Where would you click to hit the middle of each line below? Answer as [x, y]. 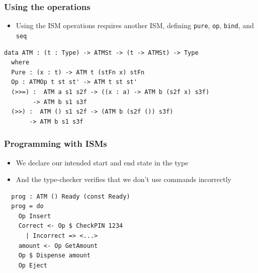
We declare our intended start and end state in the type [102, 162]
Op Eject [33, 265]
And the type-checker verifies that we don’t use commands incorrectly [123, 179]
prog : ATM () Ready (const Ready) [71, 196]
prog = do [27, 206]
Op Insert [35, 216]
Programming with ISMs [56, 144]
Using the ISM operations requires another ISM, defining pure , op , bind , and [135, 25]
